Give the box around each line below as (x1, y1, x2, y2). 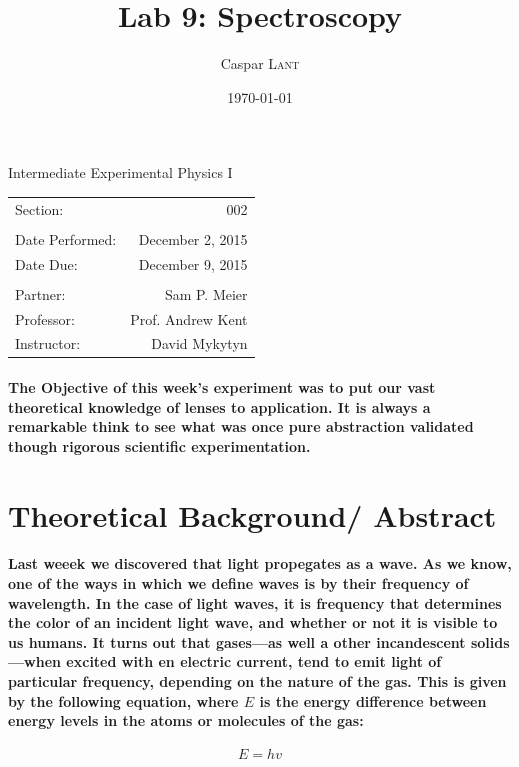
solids (470, 631, 510, 652)
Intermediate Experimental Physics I (8, 162, 233, 183)
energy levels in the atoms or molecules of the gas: (8, 710, 364, 731)
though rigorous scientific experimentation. (8, 435, 311, 456)
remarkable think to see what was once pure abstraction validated (8, 416, 474, 437)
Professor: (15, 308, 75, 329)
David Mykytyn (151, 333, 248, 354)
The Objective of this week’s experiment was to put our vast (8, 377, 436, 398)
